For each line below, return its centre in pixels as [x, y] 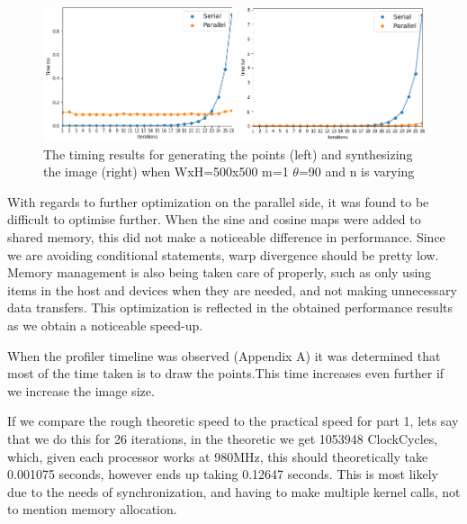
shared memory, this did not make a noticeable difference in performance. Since [226, 237]
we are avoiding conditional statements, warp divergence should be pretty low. [223, 254]
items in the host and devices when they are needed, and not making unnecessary [232, 289]
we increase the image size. [81, 390]
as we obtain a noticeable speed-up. [105, 325]
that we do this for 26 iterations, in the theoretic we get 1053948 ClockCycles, [223, 438]
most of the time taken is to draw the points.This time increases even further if [226, 373]
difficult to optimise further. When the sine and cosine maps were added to [214, 219]
